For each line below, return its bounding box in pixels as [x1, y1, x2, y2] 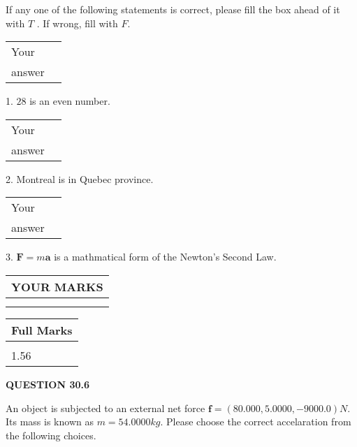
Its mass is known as [6, 414, 94, 429]
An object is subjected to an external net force [6, 400, 205, 415]
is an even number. [29, 94, 110, 108]
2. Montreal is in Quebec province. [6, 171, 154, 186]
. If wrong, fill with [36, 15, 118, 30]
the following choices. [6, 427, 96, 442]
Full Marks [11, 321, 73, 338]
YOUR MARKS [11, 278, 103, 295]
